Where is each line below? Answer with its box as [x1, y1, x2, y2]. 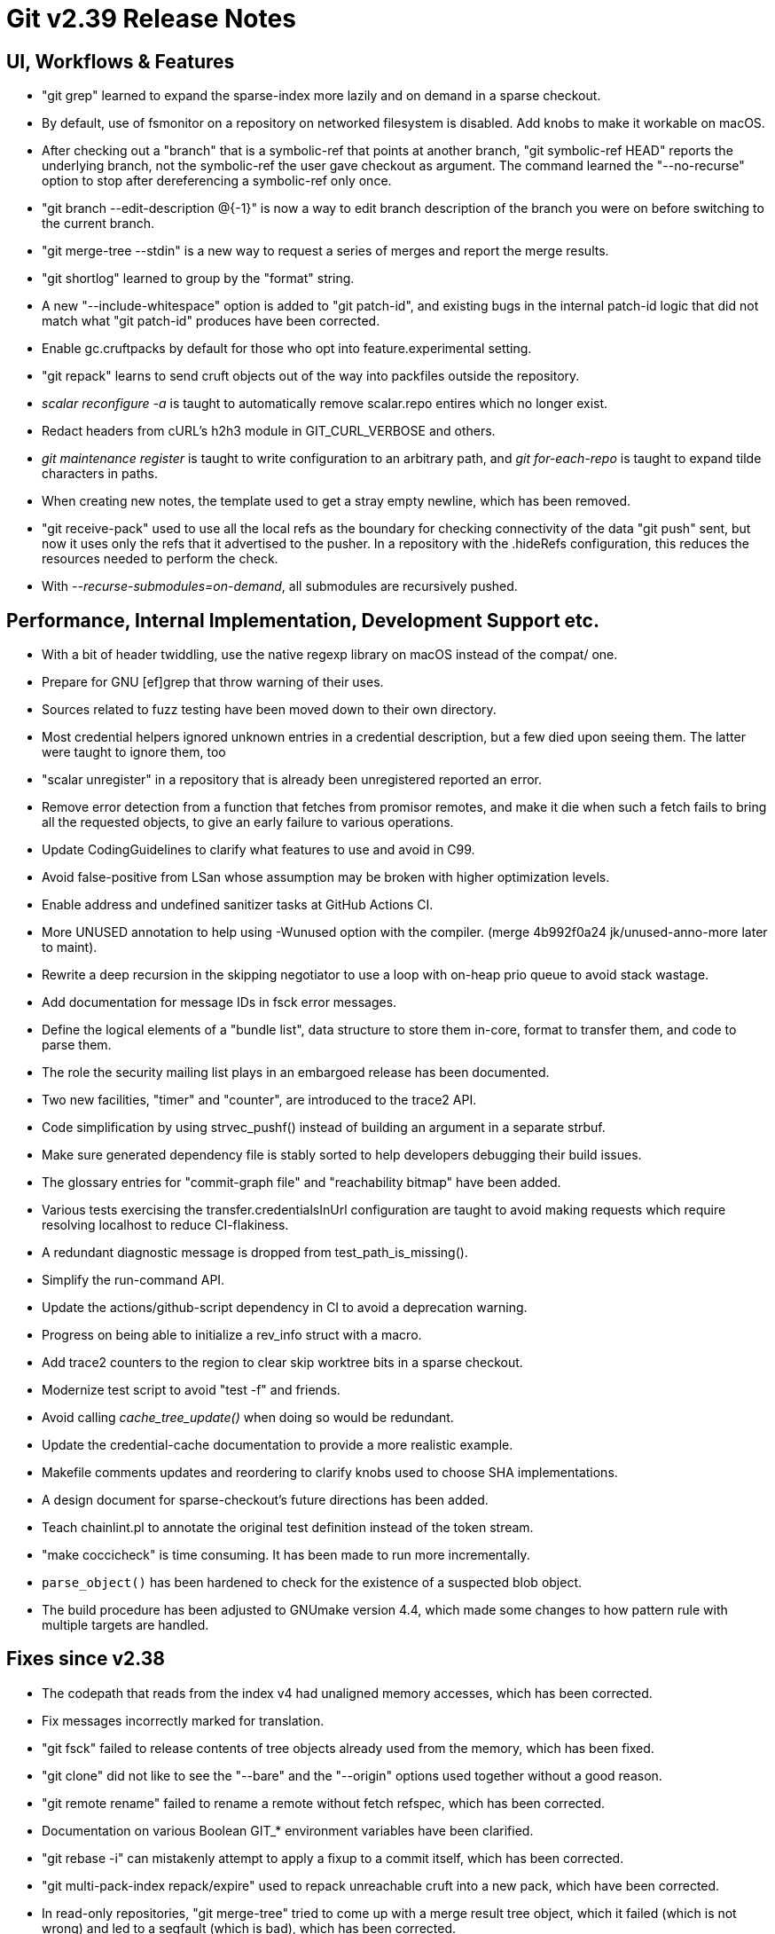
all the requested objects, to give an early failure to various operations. [42, 814, 454, 830]
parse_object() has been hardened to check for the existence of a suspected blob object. [42, 1575, 583, 1591]
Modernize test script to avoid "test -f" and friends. [42, 1382, 341, 1398]
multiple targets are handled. [42, 1617, 209, 1633]
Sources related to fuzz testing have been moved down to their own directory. [42, 702, 497, 718]
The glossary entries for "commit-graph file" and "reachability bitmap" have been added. [42, 1175, 561, 1191]
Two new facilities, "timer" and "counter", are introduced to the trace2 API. [42, 1092, 477, 1108]
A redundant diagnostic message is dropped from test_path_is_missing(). [42, 1245, 468, 1261]
